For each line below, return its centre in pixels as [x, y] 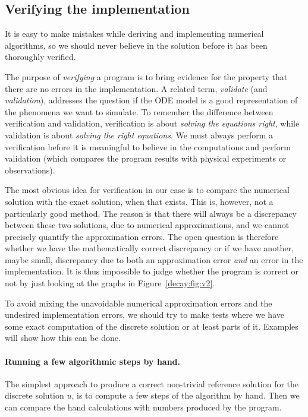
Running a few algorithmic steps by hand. [93, 361]
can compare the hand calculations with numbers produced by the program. [143, 407]
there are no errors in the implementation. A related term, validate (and [136, 88]
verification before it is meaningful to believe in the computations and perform [148, 146]
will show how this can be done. [63, 338]
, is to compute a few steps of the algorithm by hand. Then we [186, 395]
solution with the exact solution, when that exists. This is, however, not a [139, 201]
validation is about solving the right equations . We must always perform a [139, 135]
